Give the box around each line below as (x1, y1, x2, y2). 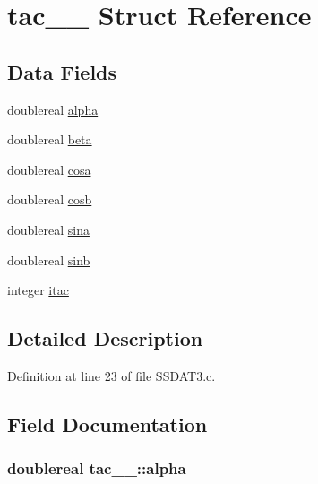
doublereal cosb (7, 190, 92, 209)
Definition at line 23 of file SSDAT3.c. (7, 366, 216, 385)
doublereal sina (7, 220, 90, 238)
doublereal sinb (7, 250, 90, 269)
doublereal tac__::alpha (7, 457, 186, 480)
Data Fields (7, 57, 117, 85)
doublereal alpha (7, 99, 99, 118)
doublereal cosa (7, 160, 91, 178)
